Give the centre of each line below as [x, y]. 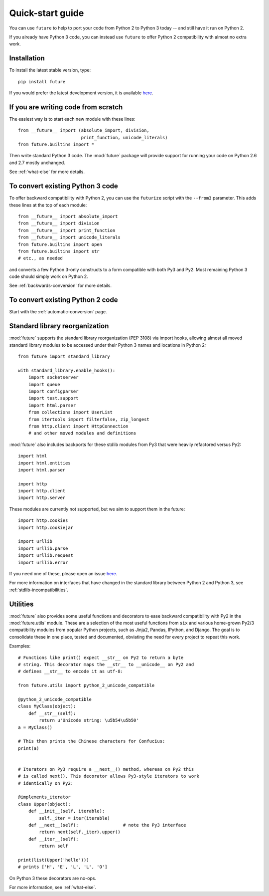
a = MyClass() [35, 727]
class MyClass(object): [47, 706]
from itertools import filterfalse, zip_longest [89, 419]
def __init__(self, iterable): [67, 811]
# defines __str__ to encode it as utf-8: [71, 672]
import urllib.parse [43, 548]
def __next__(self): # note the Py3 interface [107, 825]
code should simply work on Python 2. [49, 276]
